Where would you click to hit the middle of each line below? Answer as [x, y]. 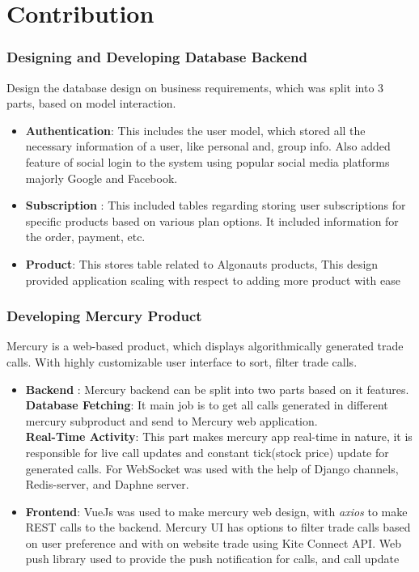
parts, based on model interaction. [91, 103]
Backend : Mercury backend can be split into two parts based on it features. [217, 389]
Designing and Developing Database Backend [157, 57]
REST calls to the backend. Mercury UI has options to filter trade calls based [218, 527]
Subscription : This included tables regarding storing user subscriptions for [216, 205]
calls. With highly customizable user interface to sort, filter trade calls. [182, 361]
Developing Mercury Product [104, 316]
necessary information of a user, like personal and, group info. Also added [208, 146]
